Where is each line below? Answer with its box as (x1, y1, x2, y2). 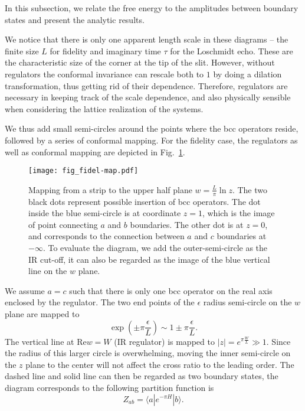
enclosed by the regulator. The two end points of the (5, 296, 195, 308)
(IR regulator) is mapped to (114, 335, 215, 347)
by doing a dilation (213, 67, 282, 80)
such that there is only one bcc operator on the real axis (69, 284, 273, 296)
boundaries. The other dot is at (130, 218, 244, 230)
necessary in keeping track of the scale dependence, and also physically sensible (5, 91, 291, 103)
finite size (5, 44, 39, 57)
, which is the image (202, 207, 275, 219)
